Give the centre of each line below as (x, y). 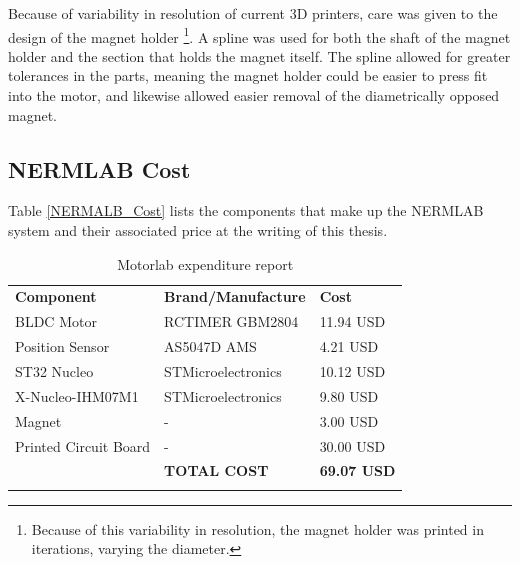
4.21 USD (349, 346)
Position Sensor (62, 346)
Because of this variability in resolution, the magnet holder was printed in (257, 528)
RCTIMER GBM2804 (231, 321)
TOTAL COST (216, 470)
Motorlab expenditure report (205, 263)
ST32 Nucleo (54, 370)
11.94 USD (352, 321)
